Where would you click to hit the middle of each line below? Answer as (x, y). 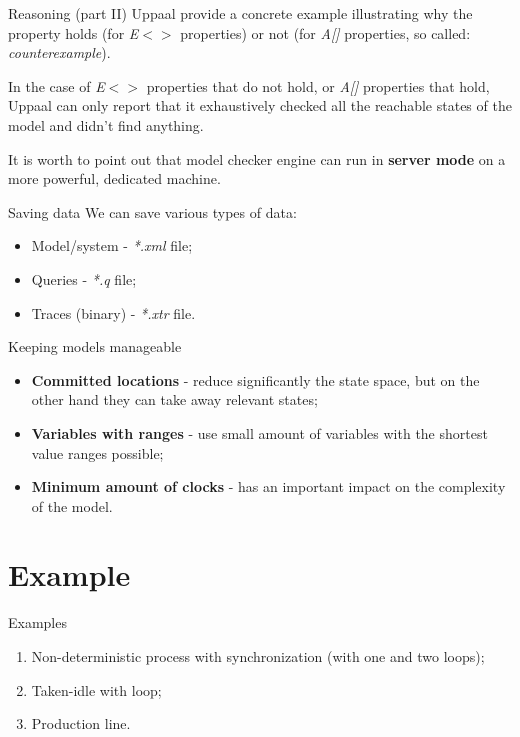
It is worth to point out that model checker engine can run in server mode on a (257, 158)
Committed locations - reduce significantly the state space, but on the (255, 379)
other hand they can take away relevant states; (174, 399)
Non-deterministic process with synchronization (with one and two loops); (258, 656)
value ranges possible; (97, 452)
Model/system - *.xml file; (112, 245)
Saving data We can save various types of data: (152, 211)
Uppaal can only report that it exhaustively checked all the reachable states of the (260, 105)
